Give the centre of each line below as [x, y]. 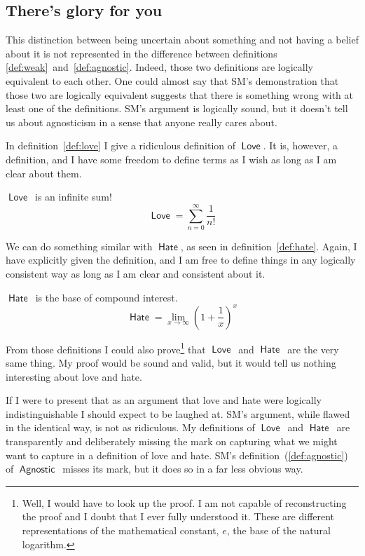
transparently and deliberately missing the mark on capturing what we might [172, 441]
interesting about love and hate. [74, 376]
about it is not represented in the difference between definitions [142, 53]
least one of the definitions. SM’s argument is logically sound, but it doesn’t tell [177, 108]
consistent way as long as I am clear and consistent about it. [136, 274]
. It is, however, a [300, 145]
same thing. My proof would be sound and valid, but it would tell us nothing [171, 362]
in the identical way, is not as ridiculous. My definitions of [130, 427]
